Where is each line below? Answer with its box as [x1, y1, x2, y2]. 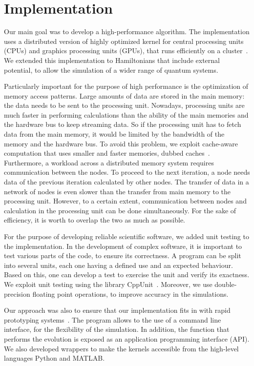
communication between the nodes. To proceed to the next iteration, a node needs [4, 167, 250, 177]
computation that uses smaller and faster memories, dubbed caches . [4, 148, 210, 158]
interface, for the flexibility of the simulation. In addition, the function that [4, 324, 230, 334]
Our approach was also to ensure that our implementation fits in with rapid [4, 305, 231, 315]
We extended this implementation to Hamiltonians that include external [4, 55, 220, 65]
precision [4, 288, 30, 299]
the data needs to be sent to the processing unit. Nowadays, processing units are [4, 100, 245, 110]
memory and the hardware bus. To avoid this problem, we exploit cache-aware [4, 138, 238, 148]
